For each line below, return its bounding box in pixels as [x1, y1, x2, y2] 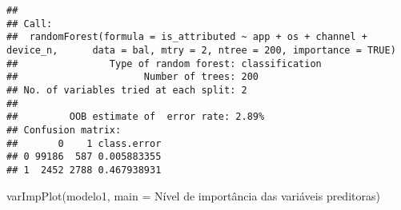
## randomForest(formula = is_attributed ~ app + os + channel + [6, 31, 368, 43]
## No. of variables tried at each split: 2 [6, 84, 247, 96]
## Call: [6, 18, 53, 30]
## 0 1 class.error [6, 137, 162, 149]
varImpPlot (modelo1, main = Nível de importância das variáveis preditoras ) [6, 187, 380, 204]
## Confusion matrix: [6, 124, 122, 136]
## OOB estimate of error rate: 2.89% [6, 111, 265, 123]
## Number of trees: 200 [6, 71, 259, 83]
